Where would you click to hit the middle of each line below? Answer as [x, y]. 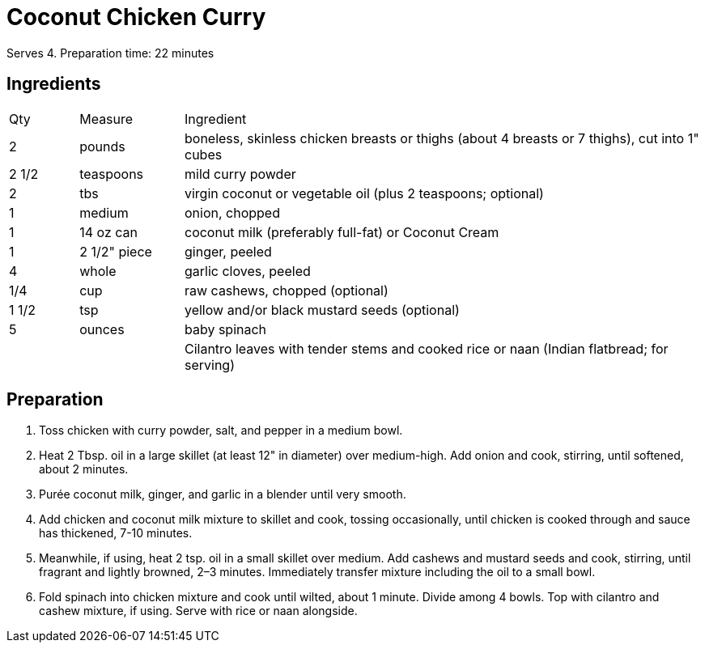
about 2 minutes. [84, 469]
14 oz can [108, 232]
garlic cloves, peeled [247, 271]
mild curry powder [240, 174]
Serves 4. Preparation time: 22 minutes [110, 53]
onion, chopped [232, 212]
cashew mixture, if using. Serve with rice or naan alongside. [198, 611]
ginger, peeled [228, 251]
